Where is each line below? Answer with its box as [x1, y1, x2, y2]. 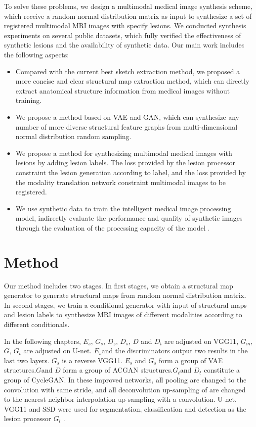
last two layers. [4, 355, 49, 365]
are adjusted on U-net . [23, 345, 92, 356]
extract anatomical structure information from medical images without [15, 85, 230, 95]
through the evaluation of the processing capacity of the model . [15, 222, 210, 233]
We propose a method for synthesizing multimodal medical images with [15, 147, 232, 158]
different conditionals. [4, 319, 70, 329]
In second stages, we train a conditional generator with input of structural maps [4, 299, 247, 310]
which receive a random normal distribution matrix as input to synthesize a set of [4, 10, 252, 21]
